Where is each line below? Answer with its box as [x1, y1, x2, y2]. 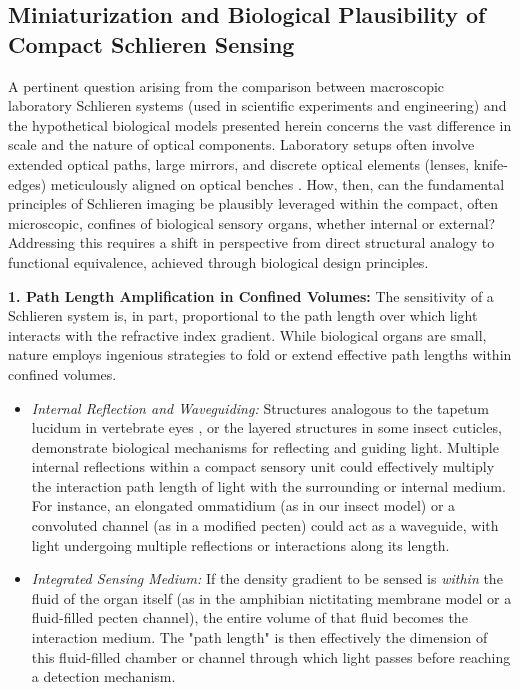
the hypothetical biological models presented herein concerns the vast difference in [8, 114, 512, 135]
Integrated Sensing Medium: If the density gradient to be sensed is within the [31, 568, 503, 589]
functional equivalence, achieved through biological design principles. [8, 251, 429, 272]
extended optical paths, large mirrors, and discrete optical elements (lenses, [8, 153, 470, 174]
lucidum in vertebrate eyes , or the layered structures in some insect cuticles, [31, 417, 502, 438]
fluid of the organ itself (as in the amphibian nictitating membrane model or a [31, 587, 512, 608]
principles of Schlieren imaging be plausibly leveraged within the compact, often [8, 193, 498, 214]
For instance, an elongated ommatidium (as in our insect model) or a [31, 495, 456, 516]
